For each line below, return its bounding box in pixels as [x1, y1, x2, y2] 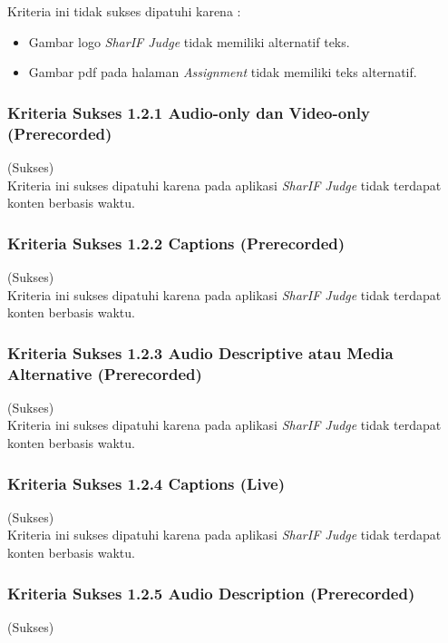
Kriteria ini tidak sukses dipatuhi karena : [7, 2, 241, 20]
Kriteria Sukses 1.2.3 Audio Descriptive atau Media [7, 341, 394, 364]
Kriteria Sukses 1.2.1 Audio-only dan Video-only [7, 101, 370, 123]
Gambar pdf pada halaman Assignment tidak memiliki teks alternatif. [28, 63, 417, 82]
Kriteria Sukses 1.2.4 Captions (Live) [7, 472, 286, 494]
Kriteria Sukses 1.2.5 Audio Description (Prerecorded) [7, 581, 415, 604]
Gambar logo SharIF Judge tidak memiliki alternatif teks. [28, 32, 350, 51]
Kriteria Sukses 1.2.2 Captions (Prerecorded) [7, 231, 346, 254]
